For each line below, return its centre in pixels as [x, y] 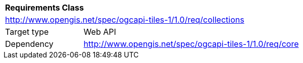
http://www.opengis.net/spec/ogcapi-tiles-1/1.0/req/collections [125, 20]
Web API [100, 32]
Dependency [29, 44]
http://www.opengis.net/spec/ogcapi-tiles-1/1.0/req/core [191, 44]
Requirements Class [44, 8]
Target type [27, 32]
